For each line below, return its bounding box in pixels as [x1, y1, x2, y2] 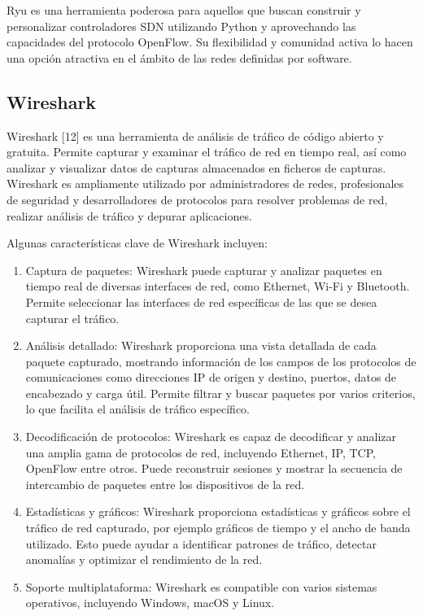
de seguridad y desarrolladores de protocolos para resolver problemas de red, [7, 190, 388, 208]
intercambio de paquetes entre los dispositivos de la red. [25, 475, 305, 492]
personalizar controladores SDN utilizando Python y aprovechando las [7, 17, 356, 34]
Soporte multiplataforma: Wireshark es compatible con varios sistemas [25, 578, 377, 595]
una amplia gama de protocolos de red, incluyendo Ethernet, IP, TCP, [25, 443, 376, 461]
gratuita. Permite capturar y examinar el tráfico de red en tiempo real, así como [7, 143, 407, 160]
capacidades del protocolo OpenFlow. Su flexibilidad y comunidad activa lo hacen [7, 33, 413, 50]
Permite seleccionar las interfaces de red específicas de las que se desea [25, 293, 377, 310]
